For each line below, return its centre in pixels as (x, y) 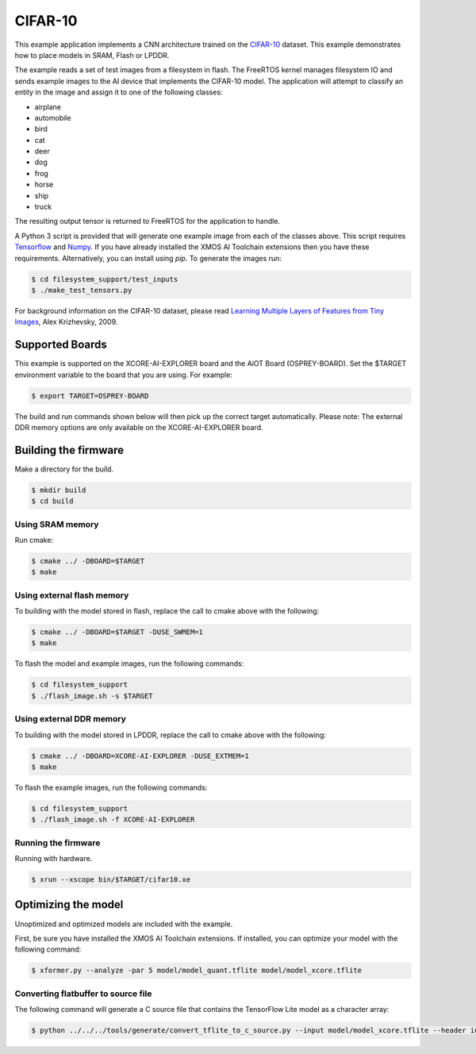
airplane (48, 106)
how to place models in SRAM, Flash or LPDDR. (92, 55)
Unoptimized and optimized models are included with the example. (124, 924)
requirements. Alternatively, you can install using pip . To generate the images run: (148, 258)
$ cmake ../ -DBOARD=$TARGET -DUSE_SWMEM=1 (117, 632)
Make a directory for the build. (64, 469)
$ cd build (52, 501)
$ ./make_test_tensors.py (82, 290)
